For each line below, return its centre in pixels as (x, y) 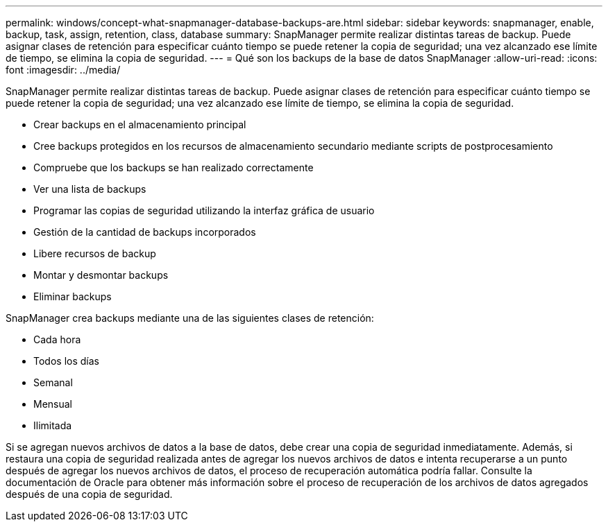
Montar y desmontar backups (101, 275)
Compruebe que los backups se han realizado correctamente (174, 167)
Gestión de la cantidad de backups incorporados (145, 232)
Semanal (53, 382)
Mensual (53, 404)
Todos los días (66, 361)
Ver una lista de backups (90, 189)
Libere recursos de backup (95, 253)
